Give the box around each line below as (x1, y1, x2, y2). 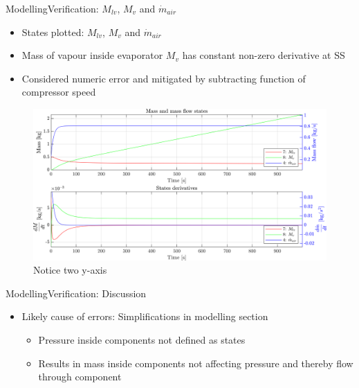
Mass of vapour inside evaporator (21, 48, 163, 62)
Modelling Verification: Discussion (6, 285, 147, 300)
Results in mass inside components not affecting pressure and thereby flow (38, 355, 353, 370)
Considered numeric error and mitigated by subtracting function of (21, 71, 306, 85)
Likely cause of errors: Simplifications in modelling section (21, 309, 268, 324)
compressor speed (21, 85, 96, 99)
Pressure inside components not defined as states (38, 332, 246, 346)
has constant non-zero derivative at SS (182, 48, 345, 62)
